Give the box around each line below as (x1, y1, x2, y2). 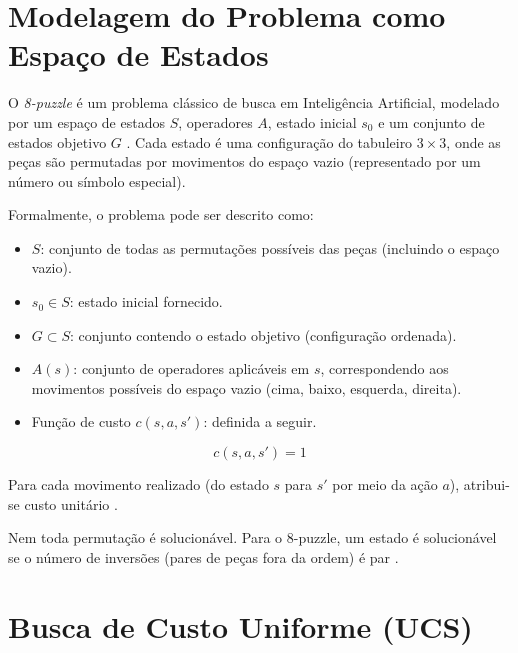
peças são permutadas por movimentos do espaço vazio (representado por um (8, 151, 481, 172)
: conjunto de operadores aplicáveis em (73, 358, 310, 379)
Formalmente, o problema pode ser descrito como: (8, 204, 314, 225)
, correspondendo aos (320, 358, 449, 379)
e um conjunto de (378, 111, 485, 132)
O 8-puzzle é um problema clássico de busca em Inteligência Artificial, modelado (8, 92, 500, 113)
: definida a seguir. (203, 411, 317, 432)
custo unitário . (24, 493, 118, 514)
